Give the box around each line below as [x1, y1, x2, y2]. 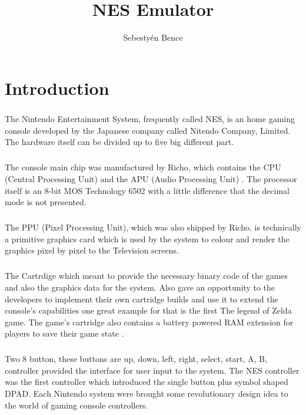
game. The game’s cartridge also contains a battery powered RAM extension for [5, 315, 294, 328]
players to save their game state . [5, 327, 124, 340]
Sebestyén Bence [123, 31, 183, 44]
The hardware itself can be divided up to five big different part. [5, 136, 234, 148]
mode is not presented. [5, 196, 87, 208]
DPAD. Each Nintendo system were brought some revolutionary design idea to [5, 387, 288, 400]
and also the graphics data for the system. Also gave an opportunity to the [5, 281, 275, 293]
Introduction [5, 75, 109, 100]
